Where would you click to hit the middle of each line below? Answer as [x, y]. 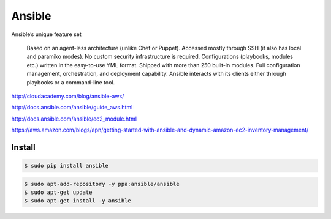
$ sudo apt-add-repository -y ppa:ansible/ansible [102, 184]
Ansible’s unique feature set [47, 34]
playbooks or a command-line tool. [71, 82]
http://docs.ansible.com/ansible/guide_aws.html [72, 108]
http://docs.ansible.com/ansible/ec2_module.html [74, 119]
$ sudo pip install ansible [66, 166]
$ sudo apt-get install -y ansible [78, 201]
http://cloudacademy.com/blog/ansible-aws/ [68, 96]
